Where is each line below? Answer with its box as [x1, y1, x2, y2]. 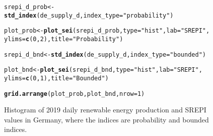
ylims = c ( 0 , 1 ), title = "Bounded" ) [4, 74, 109, 82]
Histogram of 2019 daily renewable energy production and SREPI [4, 104, 206, 115]
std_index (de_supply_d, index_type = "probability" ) [4, 12, 174, 19]
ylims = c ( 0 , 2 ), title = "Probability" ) [4, 35, 123, 43]
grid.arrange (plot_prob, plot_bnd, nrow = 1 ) [4, 90, 145, 97]
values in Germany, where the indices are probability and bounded [4, 114, 209, 124]
